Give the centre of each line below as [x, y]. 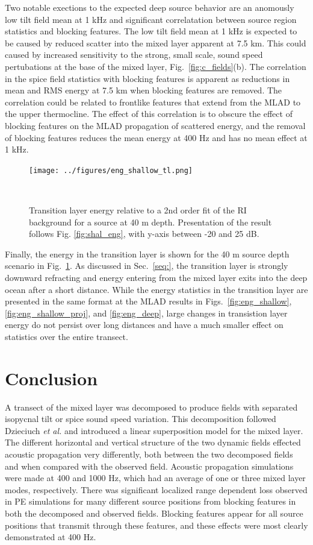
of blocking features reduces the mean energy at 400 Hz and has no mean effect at [156, 137]
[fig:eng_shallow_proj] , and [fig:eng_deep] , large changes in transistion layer [146, 313]
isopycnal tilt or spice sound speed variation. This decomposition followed [141, 419]
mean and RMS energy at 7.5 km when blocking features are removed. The [144, 90]
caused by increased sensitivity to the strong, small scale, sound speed [134, 55]
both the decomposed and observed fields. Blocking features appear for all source [154, 513]
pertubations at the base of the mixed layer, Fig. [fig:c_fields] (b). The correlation [156, 66]
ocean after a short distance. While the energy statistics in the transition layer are [156, 289]
